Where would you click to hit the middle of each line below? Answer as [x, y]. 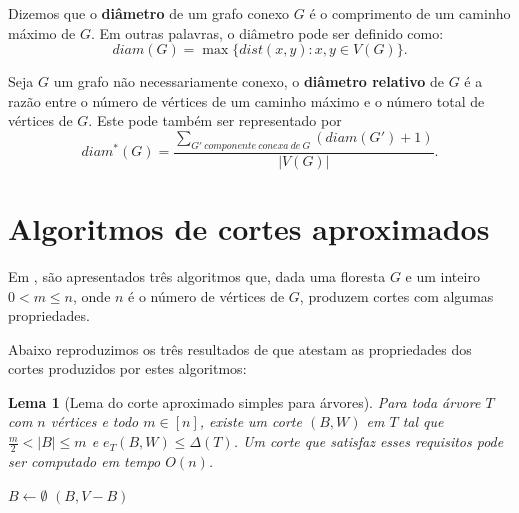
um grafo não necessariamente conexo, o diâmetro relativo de [249, 81]
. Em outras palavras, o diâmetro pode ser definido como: [267, 32]
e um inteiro [442, 275]
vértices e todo [94, 421]
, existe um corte [250, 421]
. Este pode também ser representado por [215, 120]
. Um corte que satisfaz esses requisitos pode [368, 441]
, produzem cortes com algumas [396, 295]
